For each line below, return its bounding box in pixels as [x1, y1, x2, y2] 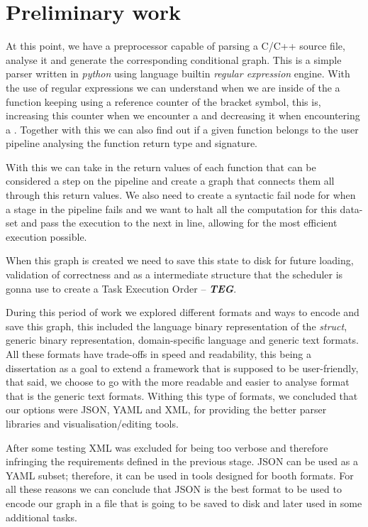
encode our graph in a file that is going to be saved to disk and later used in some [6, 495, 362, 510]
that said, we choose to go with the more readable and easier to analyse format [6, 374, 350, 389]
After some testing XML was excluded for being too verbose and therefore [6, 440, 328, 455]
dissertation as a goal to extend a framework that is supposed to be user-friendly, [6, 360, 359, 375]
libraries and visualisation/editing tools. [6, 415, 179, 430]
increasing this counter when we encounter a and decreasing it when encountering [6, 108, 360, 123]
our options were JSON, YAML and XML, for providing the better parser [6, 402, 327, 417]
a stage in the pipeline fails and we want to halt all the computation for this [6, 201, 337, 216]
